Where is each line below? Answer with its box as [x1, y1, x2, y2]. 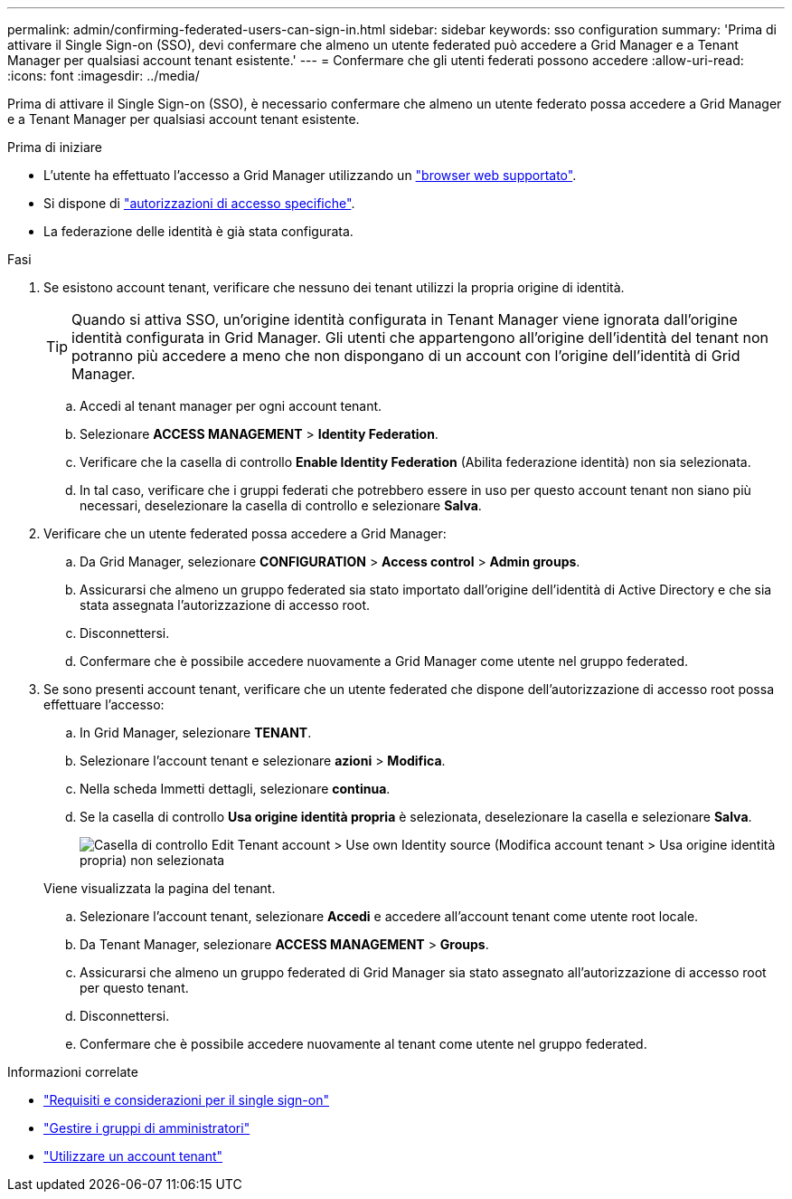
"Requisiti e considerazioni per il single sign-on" [43, 1092, 329, 1108]
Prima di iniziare [7, 139, 102, 155]
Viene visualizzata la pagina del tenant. [43, 880, 276, 896]
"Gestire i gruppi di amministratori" [43, 1120, 250, 1136]
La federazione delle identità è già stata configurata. [43, 224, 354, 239]
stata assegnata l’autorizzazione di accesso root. [80, 597, 371, 613]
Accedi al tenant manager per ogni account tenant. [80, 398, 382, 414]
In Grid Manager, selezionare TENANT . [80, 725, 312, 740]
